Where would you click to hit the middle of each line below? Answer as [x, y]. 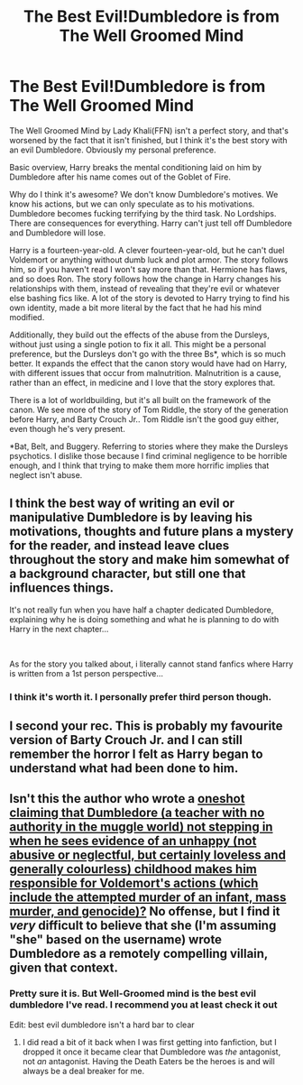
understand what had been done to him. [124, 768]
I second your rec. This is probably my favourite [146, 726]
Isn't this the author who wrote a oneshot [127, 799]
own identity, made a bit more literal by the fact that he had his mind [136, 308]
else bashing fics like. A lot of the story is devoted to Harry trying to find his [150, 298]
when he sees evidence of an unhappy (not [133, 841]
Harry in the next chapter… [59, 629]
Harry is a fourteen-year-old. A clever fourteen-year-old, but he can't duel [147, 250]
